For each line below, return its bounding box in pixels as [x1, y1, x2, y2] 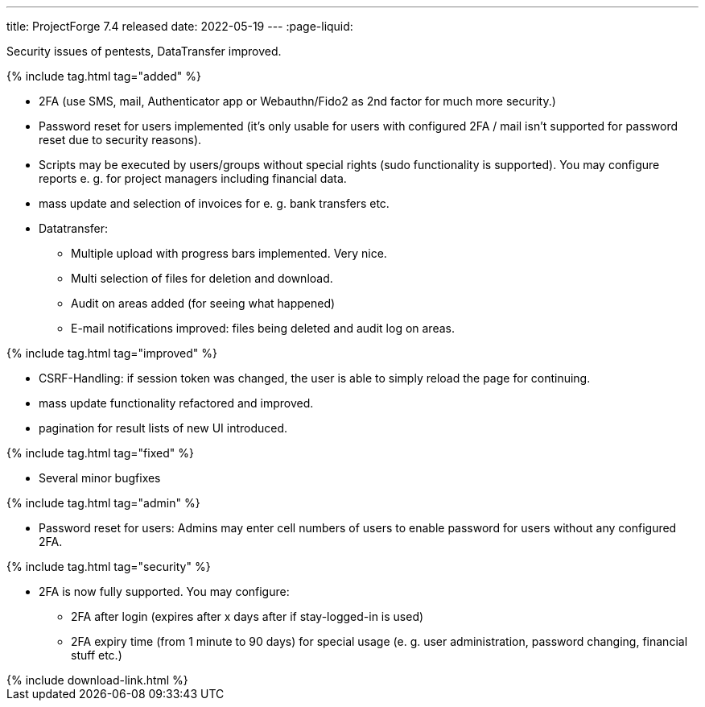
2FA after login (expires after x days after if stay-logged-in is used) [71, 610, 424, 623]
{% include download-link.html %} [6, 673, 188, 687]
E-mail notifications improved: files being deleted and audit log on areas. [71, 321, 455, 335]
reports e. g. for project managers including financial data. [39, 172, 347, 185]
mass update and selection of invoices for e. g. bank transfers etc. [39, 196, 390, 210]
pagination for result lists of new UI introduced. [39, 421, 288, 435]
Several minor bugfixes [39, 471, 161, 485]
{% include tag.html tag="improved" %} [6, 346, 218, 360]
